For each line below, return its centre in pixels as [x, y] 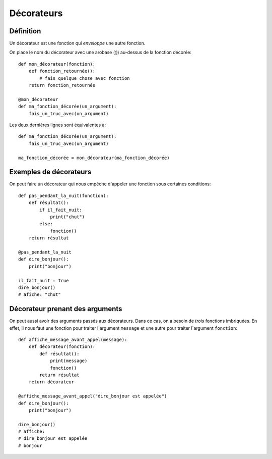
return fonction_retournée [62, 85]
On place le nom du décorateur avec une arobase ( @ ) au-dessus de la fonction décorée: [100, 53]
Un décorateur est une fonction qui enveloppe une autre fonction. [77, 43]
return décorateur [51, 382]
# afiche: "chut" [40, 295]
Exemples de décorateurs [50, 172]
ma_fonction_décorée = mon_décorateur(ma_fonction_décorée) [94, 158]
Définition [25, 31]
